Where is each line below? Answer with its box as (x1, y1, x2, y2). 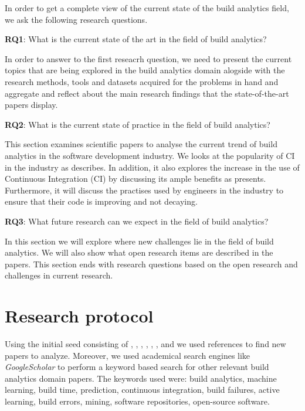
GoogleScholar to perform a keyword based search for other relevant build (5, 361, 269, 373)
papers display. (5, 98, 58, 111)
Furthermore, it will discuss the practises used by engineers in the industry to (5, 184, 284, 196)
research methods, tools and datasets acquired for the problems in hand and (5, 75, 279, 87)
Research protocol (5, 304, 154, 328)
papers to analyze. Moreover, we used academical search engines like (5, 349, 250, 361)
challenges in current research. (5, 269, 113, 281)
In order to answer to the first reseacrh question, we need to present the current (5, 52, 292, 64)
